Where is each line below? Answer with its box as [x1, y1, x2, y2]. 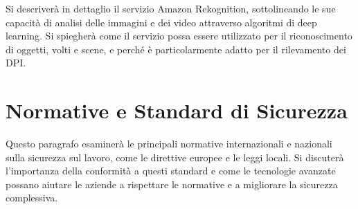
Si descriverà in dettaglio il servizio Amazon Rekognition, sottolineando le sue [6, 1, 336, 15]
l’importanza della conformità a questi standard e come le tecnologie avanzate [6, 163, 336, 178]
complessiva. [6, 190, 58, 205]
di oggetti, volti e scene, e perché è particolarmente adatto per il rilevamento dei [6, 42, 346, 56]
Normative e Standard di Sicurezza [6, 96, 348, 125]
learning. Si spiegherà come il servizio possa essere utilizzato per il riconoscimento [6, 28, 352, 43]
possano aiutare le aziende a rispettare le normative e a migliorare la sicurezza [6, 176, 338, 191]
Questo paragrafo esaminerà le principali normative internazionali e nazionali [6, 136, 332, 151]
